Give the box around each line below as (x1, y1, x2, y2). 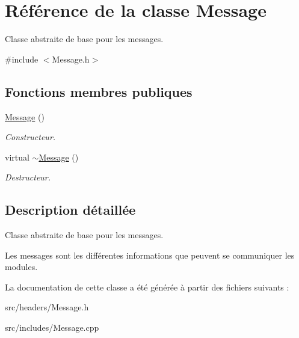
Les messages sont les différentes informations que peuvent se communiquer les (5, 248, 295, 261)
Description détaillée (5, 200, 136, 219)
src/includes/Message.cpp (5, 321, 99, 334)
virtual (5, 150, 29, 163)
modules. (5, 260, 38, 273)
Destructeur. (5, 171, 51, 183)
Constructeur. (5, 131, 56, 143)
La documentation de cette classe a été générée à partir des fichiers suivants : (5, 280, 289, 293)
